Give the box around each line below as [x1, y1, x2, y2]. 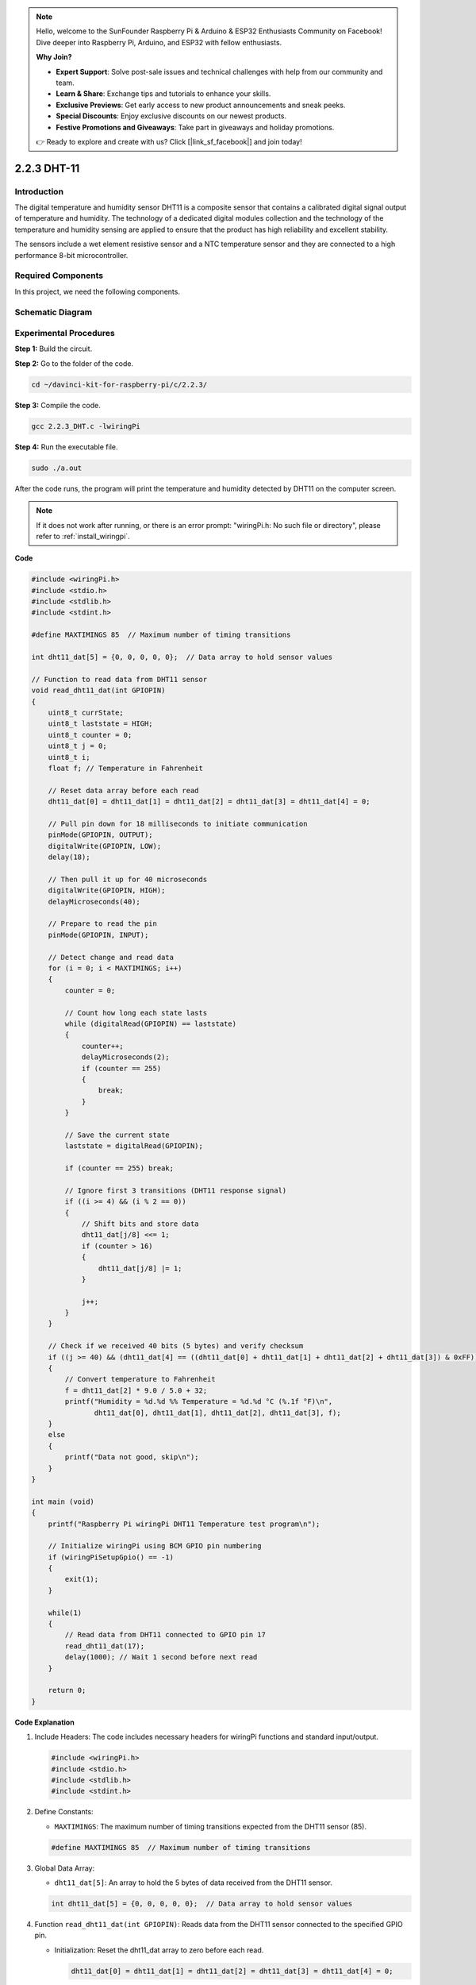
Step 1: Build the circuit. [14, 344, 93, 353]
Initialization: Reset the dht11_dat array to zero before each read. [54, 1945, 264, 1955]
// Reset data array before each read [48, 786, 199, 795]
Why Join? [36, 52, 72, 62]
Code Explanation [14, 1717, 75, 1727]
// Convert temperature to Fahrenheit [64, 1374, 216, 1384]
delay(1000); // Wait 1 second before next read [64, 1652, 258, 1662]
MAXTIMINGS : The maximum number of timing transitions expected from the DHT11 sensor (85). [54, 1821, 367, 1831]
